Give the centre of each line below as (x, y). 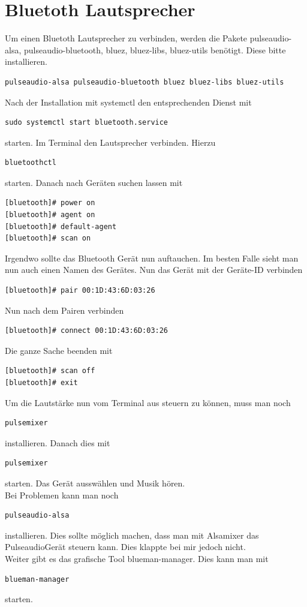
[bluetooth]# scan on (48, 238)
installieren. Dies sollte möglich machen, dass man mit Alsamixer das (132, 535)
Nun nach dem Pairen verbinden (64, 310)
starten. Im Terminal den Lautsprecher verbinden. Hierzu (110, 142)
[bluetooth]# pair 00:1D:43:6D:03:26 (80, 291)
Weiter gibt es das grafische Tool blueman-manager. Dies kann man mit (137, 558)
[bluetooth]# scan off (50, 371)
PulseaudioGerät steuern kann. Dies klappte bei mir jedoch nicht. (125, 547)
